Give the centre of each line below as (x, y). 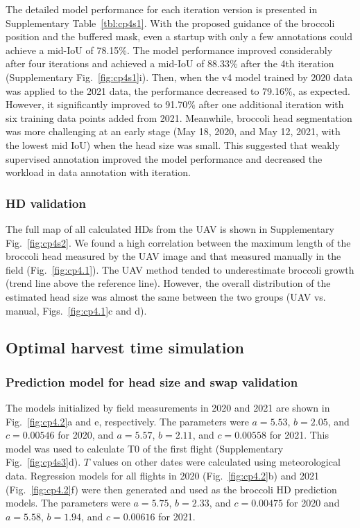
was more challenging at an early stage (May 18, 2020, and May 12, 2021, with (173, 131)
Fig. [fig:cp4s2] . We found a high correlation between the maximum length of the (178, 242)
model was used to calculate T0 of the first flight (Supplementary (145, 448)
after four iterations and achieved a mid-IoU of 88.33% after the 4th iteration (170, 63)
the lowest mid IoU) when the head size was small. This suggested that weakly (173, 144)
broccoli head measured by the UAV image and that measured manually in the (173, 256)
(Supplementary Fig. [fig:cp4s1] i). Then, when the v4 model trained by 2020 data (179, 77)
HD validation (46, 203)
